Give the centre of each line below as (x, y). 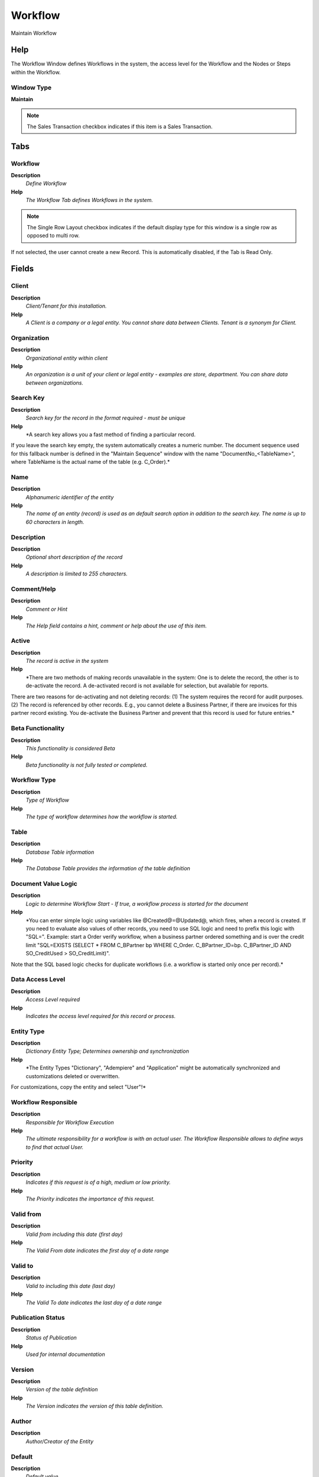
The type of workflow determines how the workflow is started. (102, 816)
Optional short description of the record (74, 557)
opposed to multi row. (53, 236)
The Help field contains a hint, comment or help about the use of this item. (116, 626)
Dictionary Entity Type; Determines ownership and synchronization (107, 1051)
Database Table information (60, 852)
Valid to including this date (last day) (70, 1286)
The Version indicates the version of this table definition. (95, 1406)
